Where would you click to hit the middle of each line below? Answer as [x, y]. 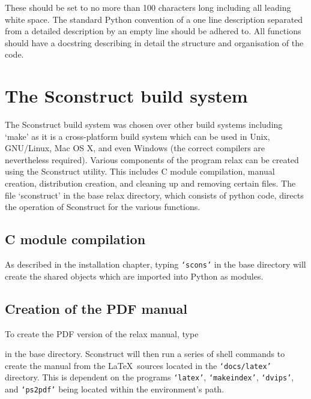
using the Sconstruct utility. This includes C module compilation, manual [140, 171]
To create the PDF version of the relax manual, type [102, 333]
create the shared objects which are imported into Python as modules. [134, 276]
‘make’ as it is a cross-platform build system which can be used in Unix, [137, 136]
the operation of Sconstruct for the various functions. [103, 207]
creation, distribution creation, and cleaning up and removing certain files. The [150, 183]
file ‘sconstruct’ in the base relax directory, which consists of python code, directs [154, 195]
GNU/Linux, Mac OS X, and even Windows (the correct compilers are [135, 148]
